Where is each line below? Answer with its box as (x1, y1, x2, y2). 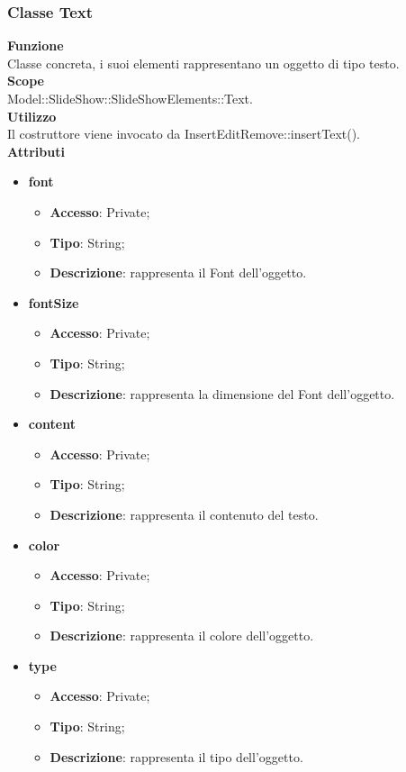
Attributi (7, 141, 65, 160)
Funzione (7, 36, 64, 55)
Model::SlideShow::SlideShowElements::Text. (7, 89, 253, 107)
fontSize (28, 293, 79, 312)
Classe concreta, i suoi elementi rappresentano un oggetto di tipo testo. (7, 53, 400, 72)
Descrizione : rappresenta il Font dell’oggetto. (50, 263, 307, 282)
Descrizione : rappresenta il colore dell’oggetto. (50, 626, 314, 645)
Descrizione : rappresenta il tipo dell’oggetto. (50, 747, 303, 766)
